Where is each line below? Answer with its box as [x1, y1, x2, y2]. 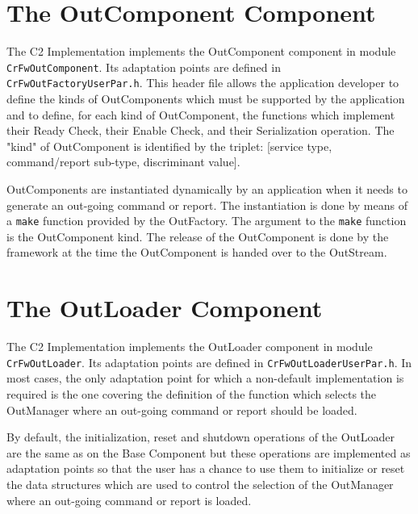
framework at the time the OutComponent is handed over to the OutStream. [6, 244, 387, 261]
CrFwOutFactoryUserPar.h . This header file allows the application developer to [6, 74, 399, 91]
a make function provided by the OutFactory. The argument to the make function [6, 212, 407, 229]
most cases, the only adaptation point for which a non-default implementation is [6, 370, 404, 387]
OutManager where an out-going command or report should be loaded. [6, 401, 357, 418]
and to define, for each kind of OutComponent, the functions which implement [6, 106, 395, 123]
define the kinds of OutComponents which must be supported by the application [6, 90, 405, 107]
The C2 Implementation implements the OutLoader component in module [6, 338, 373, 355]
